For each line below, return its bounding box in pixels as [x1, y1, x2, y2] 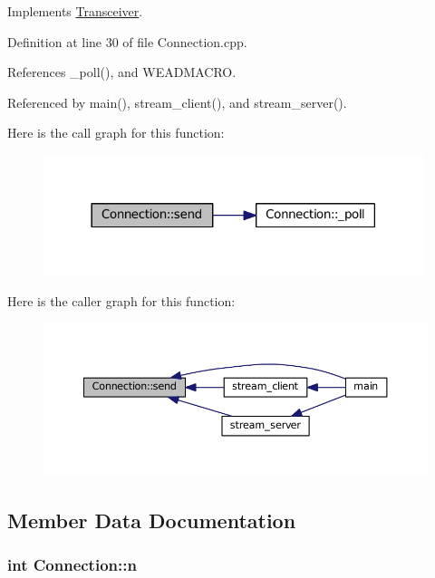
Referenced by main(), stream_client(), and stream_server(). [7, 92, 347, 111]
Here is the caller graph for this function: [7, 292, 236, 311]
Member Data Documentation [7, 506, 296, 534]
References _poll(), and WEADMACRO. [7, 63, 237, 82]
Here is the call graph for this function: [7, 123, 225, 142]
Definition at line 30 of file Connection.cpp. [7, 32, 247, 51]
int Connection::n [7, 554, 137, 576]
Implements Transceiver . [7, 2, 143, 20]
